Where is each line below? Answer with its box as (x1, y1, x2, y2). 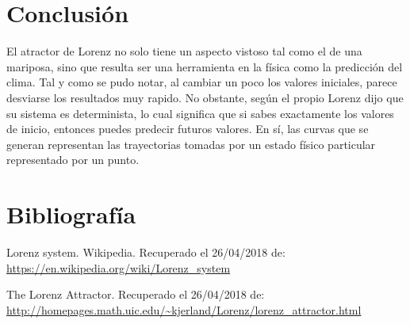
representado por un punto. (6, 151, 140, 168)
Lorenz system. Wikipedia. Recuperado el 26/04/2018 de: (6, 244, 285, 260)
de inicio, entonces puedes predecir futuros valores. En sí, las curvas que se (6, 120, 369, 137)
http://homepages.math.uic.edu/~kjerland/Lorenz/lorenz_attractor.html (6, 301, 362, 318)
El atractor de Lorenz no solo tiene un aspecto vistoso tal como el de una (6, 43, 362, 59)
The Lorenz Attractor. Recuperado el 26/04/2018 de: (6, 286, 265, 303)
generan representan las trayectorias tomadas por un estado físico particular (6, 135, 376, 152)
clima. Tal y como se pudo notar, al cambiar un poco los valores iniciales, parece (6, 74, 397, 90)
